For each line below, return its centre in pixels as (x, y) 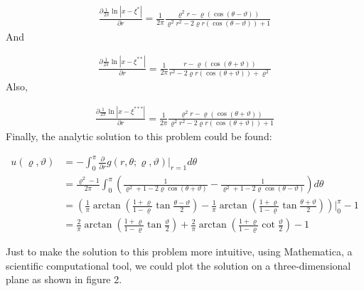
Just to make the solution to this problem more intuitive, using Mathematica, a (179, 252)
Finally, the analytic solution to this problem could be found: (139, 136)
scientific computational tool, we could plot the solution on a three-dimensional (178, 265)
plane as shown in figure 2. (64, 279)
